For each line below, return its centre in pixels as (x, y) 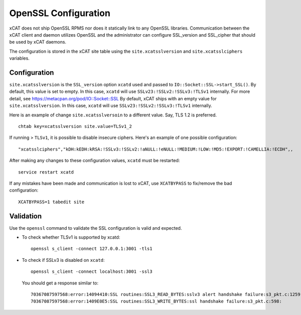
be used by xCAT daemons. (38, 42)
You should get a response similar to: (60, 283)
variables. (19, 58)
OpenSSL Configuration (60, 13)
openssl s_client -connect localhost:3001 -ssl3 (92, 272)
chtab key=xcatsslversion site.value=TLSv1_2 (75, 126)
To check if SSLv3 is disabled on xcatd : (63, 260)
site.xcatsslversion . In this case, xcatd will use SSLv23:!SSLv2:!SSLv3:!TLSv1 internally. (111, 106)
